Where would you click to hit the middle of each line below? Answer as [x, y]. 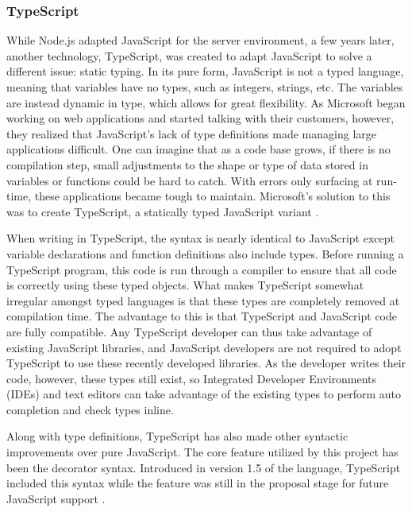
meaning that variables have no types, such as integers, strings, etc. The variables [205, 87]
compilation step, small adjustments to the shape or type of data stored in [187, 164]
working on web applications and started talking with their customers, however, [200, 118]
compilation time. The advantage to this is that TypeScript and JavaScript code [202, 316]
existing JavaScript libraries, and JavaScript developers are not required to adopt [204, 347]
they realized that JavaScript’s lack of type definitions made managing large [191, 133]
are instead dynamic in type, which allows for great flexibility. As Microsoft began [206, 102]
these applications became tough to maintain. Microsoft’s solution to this [212, 196]
